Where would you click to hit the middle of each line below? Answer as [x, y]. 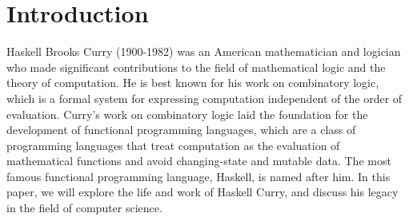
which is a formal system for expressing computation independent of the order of [204, 98]
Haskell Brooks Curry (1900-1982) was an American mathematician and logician [204, 51]
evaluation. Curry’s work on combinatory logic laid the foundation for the [187, 114]
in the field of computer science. [84, 208]
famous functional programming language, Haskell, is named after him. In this [198, 176]
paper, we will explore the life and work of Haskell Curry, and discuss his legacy [202, 192]
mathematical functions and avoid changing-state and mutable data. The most [199, 161]
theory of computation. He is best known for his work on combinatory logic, [193, 83]
